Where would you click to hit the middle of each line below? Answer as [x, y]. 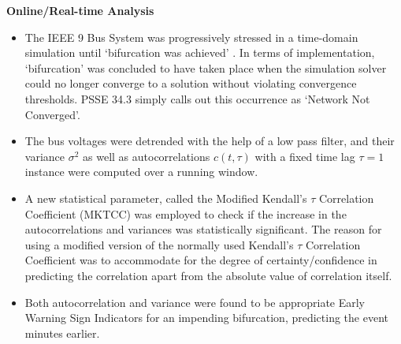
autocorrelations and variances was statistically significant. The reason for [203, 229]
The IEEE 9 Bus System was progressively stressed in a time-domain [191, 37]
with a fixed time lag [305, 156]
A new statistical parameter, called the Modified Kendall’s [166, 198]
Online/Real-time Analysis [80, 10]
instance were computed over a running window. [141, 172]
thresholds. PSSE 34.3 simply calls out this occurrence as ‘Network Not [197, 98]
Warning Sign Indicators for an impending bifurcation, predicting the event [206, 318]
